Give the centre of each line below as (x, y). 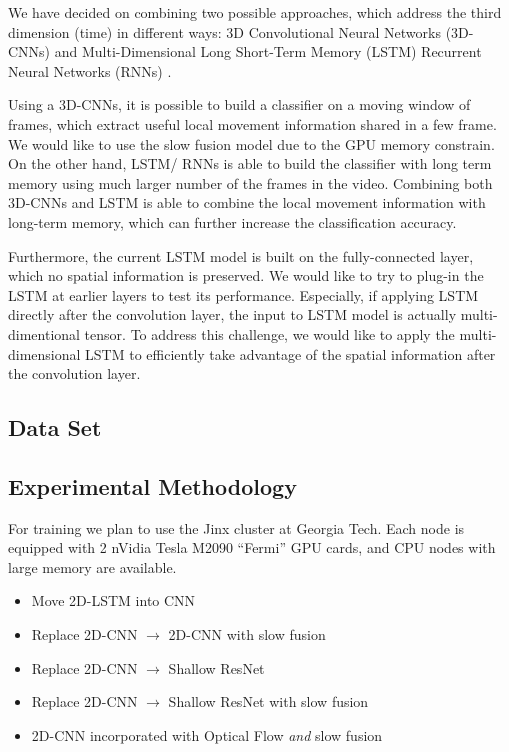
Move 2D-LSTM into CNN (113, 600)
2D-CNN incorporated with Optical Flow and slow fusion (207, 734)
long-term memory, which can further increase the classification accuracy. (232, 221)
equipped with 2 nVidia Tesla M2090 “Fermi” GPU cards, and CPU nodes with (252, 547)
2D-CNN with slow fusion (247, 634)
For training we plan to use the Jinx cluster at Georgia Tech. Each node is (236, 527)
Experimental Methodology (152, 485)
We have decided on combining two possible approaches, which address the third (255, 12)
